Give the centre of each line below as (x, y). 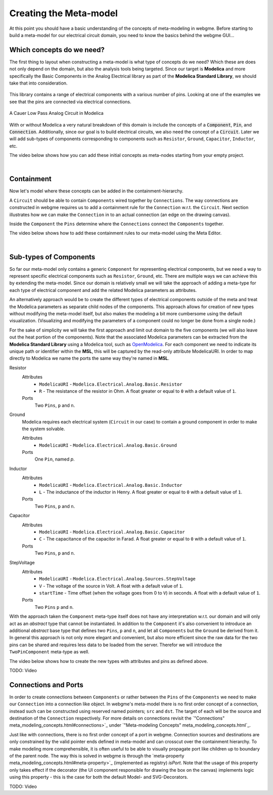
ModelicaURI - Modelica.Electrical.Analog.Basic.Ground (108, 445)
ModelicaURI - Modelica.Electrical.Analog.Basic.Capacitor (112, 532)
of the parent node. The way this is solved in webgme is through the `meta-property (97, 756)
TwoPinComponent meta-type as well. (49, 652)
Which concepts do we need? (57, 50)
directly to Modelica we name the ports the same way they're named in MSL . (89, 358)
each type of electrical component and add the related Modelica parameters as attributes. (103, 290)
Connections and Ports (46, 685)
